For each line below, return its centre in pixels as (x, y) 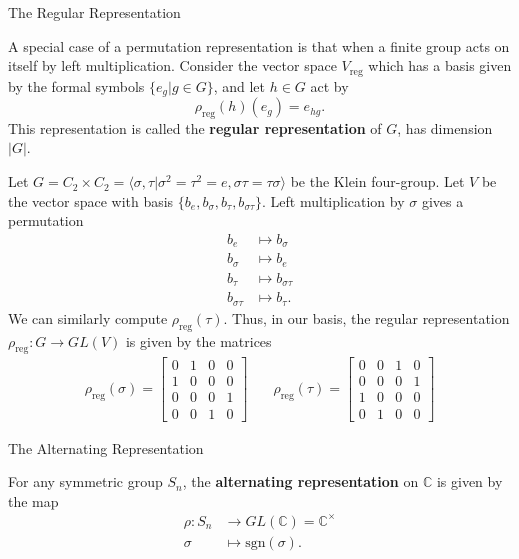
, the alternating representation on (300, 481)
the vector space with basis (91, 200)
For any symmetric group (85, 481)
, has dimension (445, 127)
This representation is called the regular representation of (195, 127)
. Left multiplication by (333, 200)
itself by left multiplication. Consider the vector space (172, 65)
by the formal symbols (76, 85)
